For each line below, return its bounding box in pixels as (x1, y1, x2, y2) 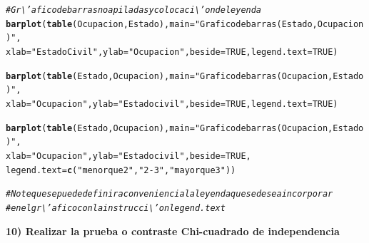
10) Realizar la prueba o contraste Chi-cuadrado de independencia (6, 223, 340, 238)
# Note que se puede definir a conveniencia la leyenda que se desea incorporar (6, 189, 333, 200)
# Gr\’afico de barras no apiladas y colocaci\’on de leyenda (6, 5, 262, 15)
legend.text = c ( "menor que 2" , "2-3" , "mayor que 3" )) (6, 165, 236, 175)
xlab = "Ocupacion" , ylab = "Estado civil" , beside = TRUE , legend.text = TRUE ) (6, 98, 338, 109)
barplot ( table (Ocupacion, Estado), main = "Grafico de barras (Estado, (6, 19, 318, 29)
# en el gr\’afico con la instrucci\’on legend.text (6, 202, 226, 213)
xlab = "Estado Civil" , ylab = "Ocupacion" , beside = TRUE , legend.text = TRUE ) (6, 46, 338, 57)
